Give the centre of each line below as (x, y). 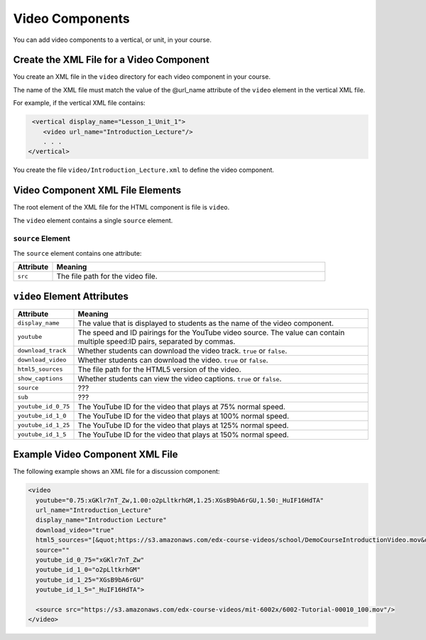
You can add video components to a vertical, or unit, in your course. (113, 40)
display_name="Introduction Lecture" (101, 520)
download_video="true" (75, 530)
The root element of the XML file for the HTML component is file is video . (121, 207)
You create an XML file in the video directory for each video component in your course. (142, 77)
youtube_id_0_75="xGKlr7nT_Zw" (90, 560)
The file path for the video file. (107, 276)
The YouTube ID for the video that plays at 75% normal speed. (181, 406)
